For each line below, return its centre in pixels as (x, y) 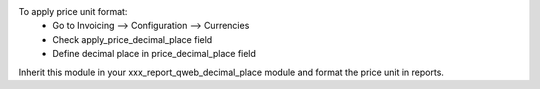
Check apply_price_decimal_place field (132, 39)
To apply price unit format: (73, 11)
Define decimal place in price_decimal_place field (154, 54)
